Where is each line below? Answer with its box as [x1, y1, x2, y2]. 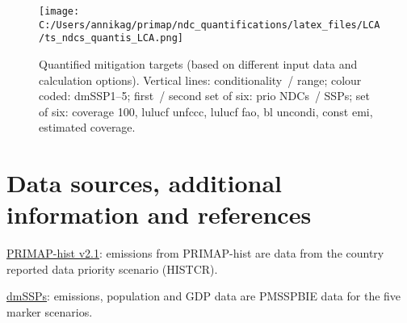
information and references [6, 198, 312, 231]
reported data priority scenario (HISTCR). [6, 260, 218, 277]
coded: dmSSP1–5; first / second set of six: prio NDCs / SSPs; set [39, 87, 370, 104]
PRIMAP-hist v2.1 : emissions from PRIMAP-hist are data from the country [6, 245, 384, 262]
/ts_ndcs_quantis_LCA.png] [39, 32, 183, 44]
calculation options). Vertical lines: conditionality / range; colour [39, 71, 362, 88]
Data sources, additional [6, 166, 283, 199]
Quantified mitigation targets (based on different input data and [39, 55, 358, 72]
